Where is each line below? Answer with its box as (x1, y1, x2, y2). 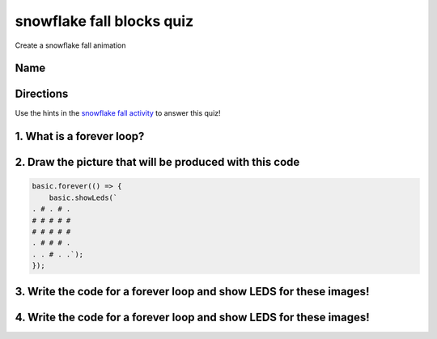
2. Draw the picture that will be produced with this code (15, 155, 300, 169)
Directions (15, 87, 69, 101)
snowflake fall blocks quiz (15, 12, 194, 30)
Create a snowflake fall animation (15, 40, 126, 50)
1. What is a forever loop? (15, 129, 145, 143)
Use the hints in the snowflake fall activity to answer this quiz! (15, 108, 222, 118)
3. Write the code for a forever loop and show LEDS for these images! (15, 284, 370, 299)
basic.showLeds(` (49, 193, 118, 202)
